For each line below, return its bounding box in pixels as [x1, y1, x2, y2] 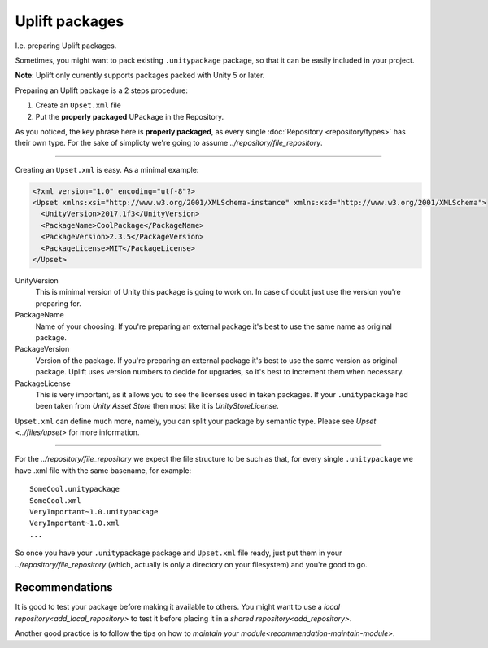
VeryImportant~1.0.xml [29, 519, 120, 528]
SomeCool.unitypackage [29, 484, 120, 494]
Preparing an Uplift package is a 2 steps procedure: [15, 85, 189, 95]
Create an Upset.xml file [35, 100, 121, 110]
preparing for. [35, 298, 81, 309]
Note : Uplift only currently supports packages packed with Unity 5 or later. [15, 70, 265, 81]
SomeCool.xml [29, 496, 81, 505]
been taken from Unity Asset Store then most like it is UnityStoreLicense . [35, 401, 280, 411]
